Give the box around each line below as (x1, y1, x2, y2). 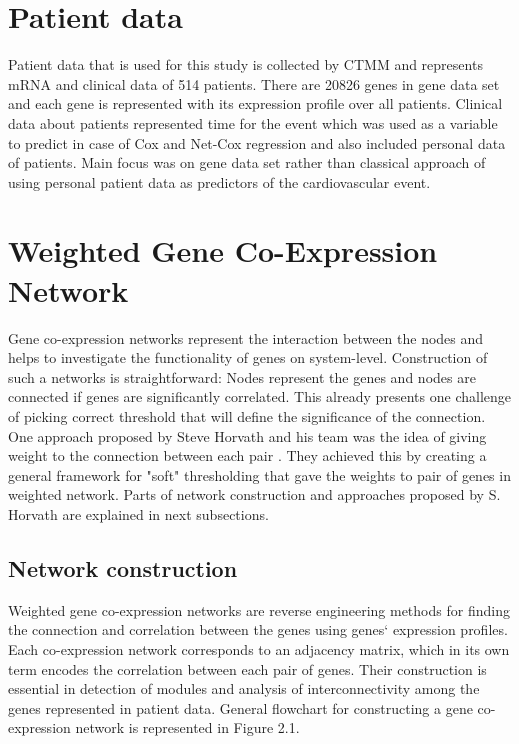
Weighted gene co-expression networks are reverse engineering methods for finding (8, 599, 510, 620)
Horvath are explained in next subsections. (8, 503, 269, 524)
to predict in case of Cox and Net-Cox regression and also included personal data (8, 132, 506, 153)
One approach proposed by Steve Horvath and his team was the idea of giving (8, 425, 487, 446)
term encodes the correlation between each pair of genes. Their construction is (8, 658, 487, 679)
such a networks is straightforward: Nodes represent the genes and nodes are (8, 366, 476, 387)
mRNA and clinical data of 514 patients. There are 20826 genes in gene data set (8, 73, 500, 94)
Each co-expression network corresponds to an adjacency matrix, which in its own (8, 638, 510, 659)
